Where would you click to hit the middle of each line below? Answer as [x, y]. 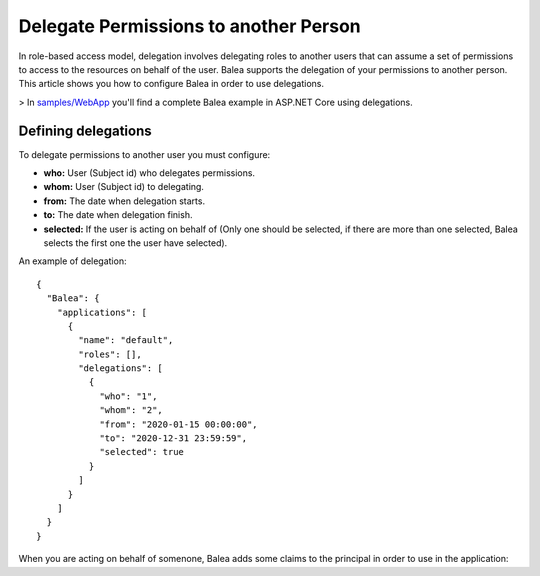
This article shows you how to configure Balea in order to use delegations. [171, 84]
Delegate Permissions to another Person [189, 26]
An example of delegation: [72, 261]
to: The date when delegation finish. [118, 215]
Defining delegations [85, 130]
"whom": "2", [131, 410]
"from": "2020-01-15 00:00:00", [179, 424]
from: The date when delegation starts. [124, 201]
